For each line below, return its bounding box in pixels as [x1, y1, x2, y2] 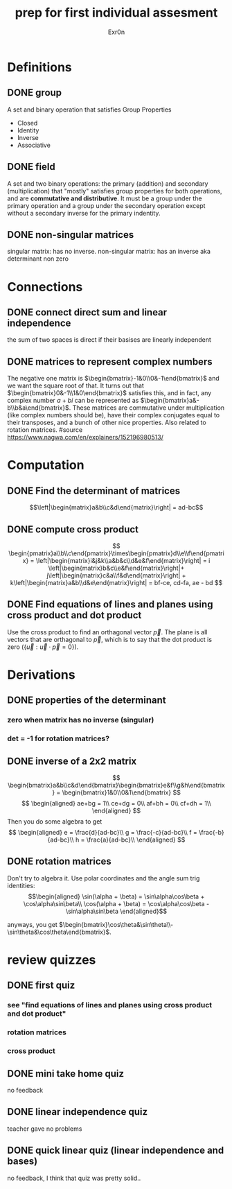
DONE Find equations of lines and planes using [7, 598, 213, 611]
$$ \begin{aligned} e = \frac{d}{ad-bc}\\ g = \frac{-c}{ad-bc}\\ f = [8, 828, 197, 837]
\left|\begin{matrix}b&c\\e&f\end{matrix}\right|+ [48, 564, 185, 572]
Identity [17, 126, 39, 134]
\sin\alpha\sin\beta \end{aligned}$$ [65, 907, 168, 915]
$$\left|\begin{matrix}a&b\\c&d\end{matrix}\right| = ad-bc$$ [29, 503, 204, 512]
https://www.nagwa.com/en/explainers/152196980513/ [7, 433, 164, 442]
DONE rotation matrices [7, 856, 112, 867]
